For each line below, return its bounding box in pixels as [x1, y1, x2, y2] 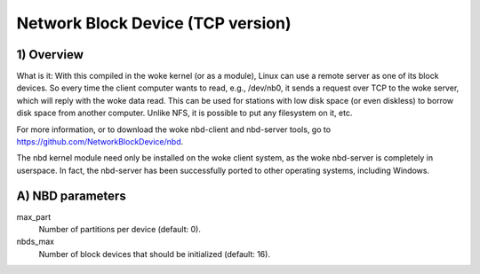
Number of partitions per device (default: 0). [38, 224, 202, 235]
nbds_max [16, 236, 55, 247]
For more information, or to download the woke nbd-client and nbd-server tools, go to [16, 124, 332, 135]
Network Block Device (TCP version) [16, 13, 292, 33]
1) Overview [16, 47, 84, 62]
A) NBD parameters [16, 188, 126, 203]
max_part [16, 211, 52, 222]
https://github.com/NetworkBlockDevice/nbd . [16, 137, 184, 147]
